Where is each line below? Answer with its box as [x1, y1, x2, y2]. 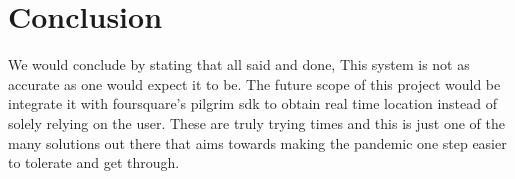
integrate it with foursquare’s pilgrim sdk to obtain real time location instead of [8, 93, 497, 114]
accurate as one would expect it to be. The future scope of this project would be [8, 73, 501, 94]
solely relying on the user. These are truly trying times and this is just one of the [8, 112, 505, 133]
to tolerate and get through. [8, 152, 180, 173]
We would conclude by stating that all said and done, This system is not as [8, 54, 470, 75]
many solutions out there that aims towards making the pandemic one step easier [8, 132, 507, 153]
